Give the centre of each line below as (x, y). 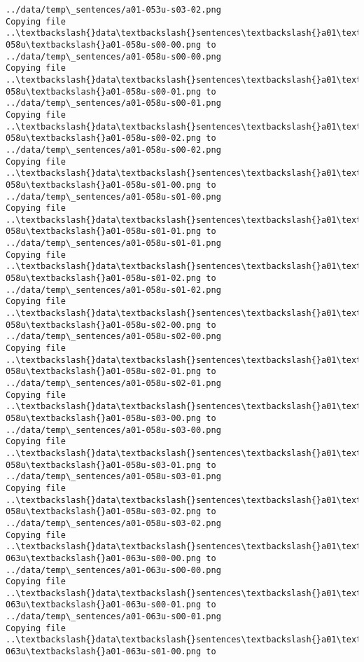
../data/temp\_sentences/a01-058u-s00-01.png (113, 103)
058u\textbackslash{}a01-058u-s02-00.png (104, 325)
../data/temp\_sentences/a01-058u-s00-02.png (113, 150)
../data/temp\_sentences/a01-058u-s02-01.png (113, 383)
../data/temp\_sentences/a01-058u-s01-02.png (113, 290)
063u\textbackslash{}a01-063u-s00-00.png (104, 558)
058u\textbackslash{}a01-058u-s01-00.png (104, 185)
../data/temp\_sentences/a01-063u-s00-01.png (113, 617)
